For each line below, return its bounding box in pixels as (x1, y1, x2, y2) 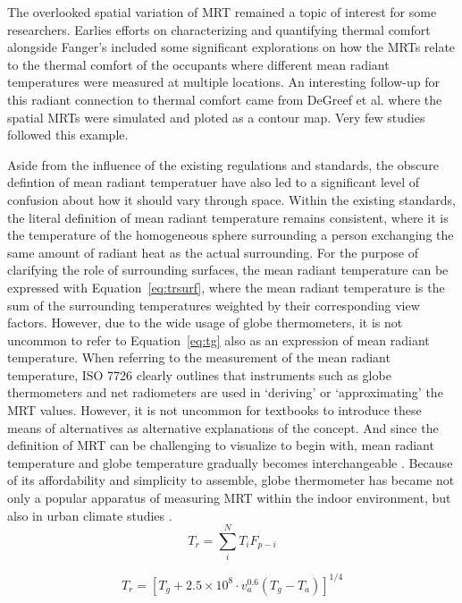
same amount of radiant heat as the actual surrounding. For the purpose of (7, 242, 419, 261)
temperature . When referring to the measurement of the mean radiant (7, 348, 391, 367)
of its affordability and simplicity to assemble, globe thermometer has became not (7, 471, 455, 489)
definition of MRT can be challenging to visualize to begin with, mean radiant (7, 436, 434, 454)
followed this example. (7, 125, 129, 144)
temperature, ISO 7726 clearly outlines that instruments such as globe (7, 365, 391, 384)
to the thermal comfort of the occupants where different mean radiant (7, 55, 390, 73)
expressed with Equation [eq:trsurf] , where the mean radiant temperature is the (7, 277, 445, 296)
